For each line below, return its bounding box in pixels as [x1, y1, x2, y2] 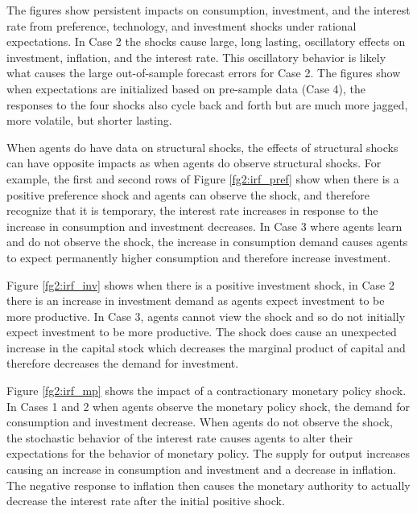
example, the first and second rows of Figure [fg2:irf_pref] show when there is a [6, 170, 399, 187]
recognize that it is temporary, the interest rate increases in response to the [6, 202, 378, 219]
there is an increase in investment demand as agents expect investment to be [6, 292, 385, 309]
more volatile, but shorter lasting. [6, 112, 172, 129]
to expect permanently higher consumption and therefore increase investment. [6, 249, 391, 265]
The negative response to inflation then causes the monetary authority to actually [6, 476, 411, 493]
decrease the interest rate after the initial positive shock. [6, 492, 285, 509]
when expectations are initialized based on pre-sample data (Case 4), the [6, 80, 366, 97]
